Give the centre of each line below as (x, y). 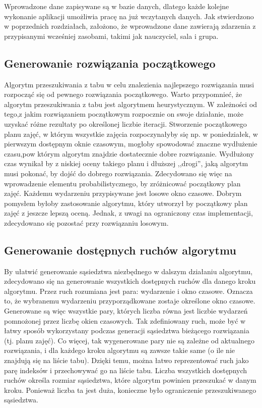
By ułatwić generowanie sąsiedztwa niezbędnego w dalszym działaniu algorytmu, (128, 271)
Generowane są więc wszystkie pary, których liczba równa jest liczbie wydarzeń (126, 311)
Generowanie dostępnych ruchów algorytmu (120, 250)
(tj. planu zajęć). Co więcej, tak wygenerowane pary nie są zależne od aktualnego (129, 340)
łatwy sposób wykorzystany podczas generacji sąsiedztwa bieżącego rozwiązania (127, 330)
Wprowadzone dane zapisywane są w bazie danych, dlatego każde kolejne (117, 6)
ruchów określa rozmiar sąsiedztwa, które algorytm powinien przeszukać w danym (130, 380)
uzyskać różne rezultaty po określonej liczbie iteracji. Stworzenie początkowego (125, 123)
